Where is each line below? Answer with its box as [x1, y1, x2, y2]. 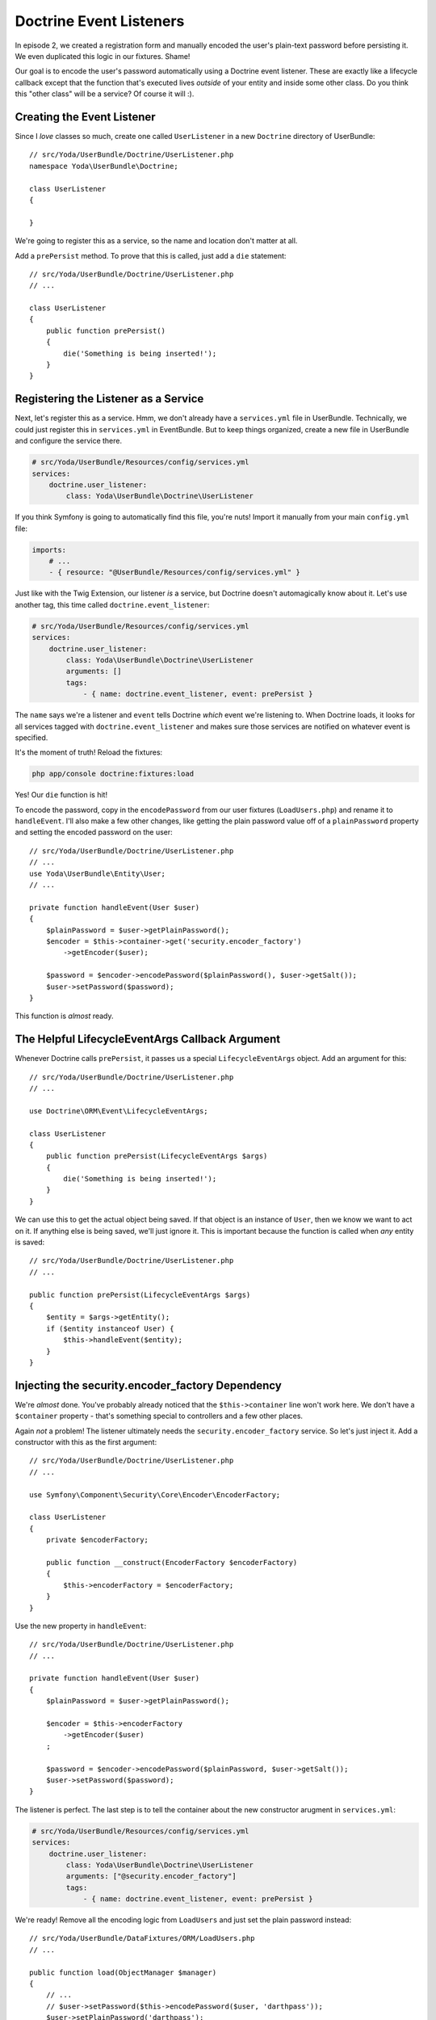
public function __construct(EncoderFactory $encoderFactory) [45, 1558, 298, 1567]
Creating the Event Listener [15, 110, 157, 124]
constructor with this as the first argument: [15, 1437, 157, 1447]
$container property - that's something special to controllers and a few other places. [15, 1411, 303, 1421]
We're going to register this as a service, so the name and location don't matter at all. [15, 236, 298, 246]
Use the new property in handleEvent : [15, 1621, 147, 1631]
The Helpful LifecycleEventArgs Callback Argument [15, 1033, 281, 1046]
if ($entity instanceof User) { [45, 1324, 174, 1333]
